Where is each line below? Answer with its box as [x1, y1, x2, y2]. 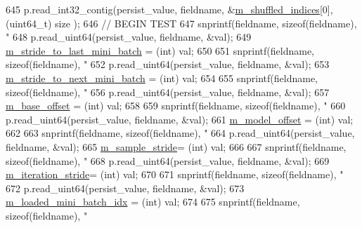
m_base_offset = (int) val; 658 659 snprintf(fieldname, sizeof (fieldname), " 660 [6, 98, 346, 113]
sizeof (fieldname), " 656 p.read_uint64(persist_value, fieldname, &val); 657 [6, 84, 330, 99]
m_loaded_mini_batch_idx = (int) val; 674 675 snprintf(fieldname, [6, 194, 300, 209]
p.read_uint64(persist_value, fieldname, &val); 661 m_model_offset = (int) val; [6, 112, 354, 126]
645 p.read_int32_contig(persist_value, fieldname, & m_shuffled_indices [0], [6, 2, 333, 16]
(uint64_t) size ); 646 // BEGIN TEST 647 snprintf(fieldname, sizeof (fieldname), [6, 15, 357, 30]
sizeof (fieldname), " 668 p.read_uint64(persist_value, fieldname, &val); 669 [6, 153, 330, 168]
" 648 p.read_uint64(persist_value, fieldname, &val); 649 [6, 29, 252, 44]
